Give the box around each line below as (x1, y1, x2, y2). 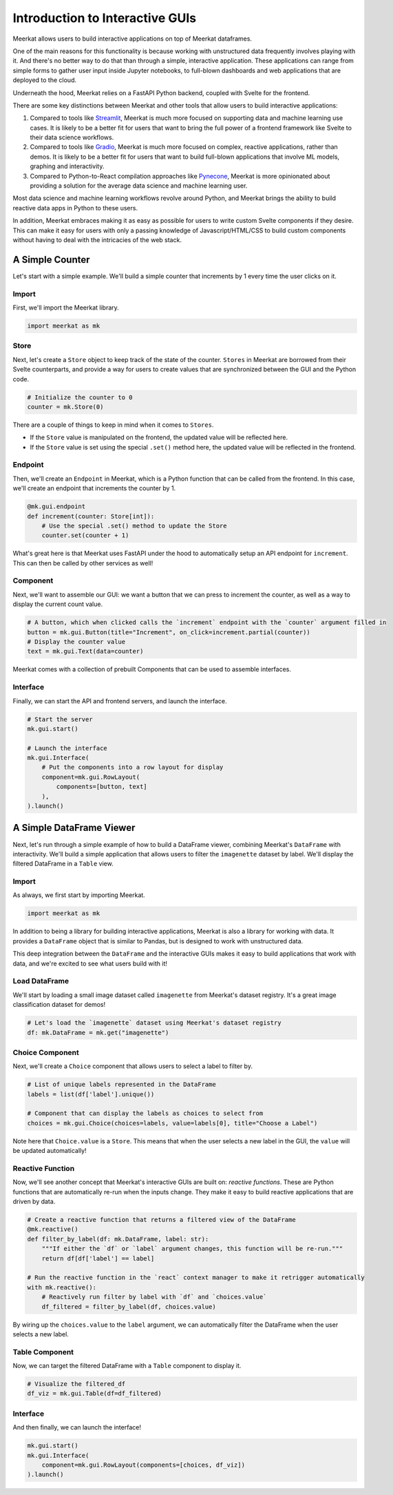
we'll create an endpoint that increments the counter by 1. (12, 484, 176, 492)
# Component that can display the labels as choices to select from (27, 1110, 264, 1117)
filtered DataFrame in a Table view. (12, 859, 114, 868)
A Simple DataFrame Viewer (12, 822, 136, 834)
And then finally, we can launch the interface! (12, 1423, 141, 1432)
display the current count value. (12, 600, 103, 608)
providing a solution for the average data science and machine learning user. (30, 181, 248, 190)
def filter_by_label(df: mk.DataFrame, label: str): (27, 1235, 209, 1243)
